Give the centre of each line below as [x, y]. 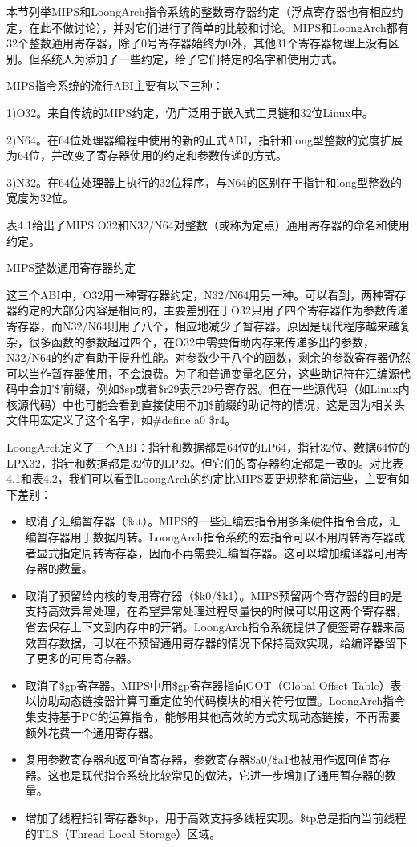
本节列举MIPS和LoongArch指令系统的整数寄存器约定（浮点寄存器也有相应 [199, 11]
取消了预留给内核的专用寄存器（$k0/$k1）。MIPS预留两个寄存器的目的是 [214, 595]
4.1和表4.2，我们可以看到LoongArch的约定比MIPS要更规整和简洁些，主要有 [202, 478]
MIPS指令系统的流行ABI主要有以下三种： [115, 85]
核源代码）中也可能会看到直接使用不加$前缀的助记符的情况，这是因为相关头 [206, 404]
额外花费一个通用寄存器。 [93, 732]
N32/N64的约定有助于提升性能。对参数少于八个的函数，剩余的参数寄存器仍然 [208, 357]
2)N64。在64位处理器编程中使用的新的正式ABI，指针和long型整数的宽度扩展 [205, 139]
